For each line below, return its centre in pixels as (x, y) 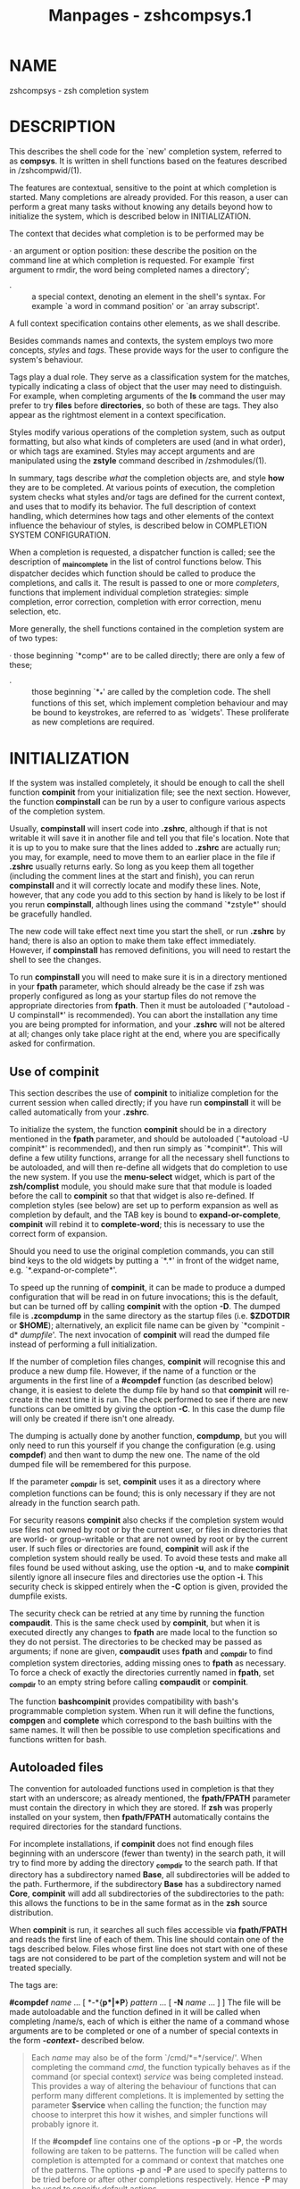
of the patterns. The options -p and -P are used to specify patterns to (159, 2170)
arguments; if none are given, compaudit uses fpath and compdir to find (141, 1652)
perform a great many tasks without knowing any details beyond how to (141, 206)
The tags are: (33, 1985)
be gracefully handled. (50, 914)
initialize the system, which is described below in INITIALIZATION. (130, 216)
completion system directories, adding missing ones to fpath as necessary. (148, 1663)
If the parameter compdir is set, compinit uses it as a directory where (135, 1483)
